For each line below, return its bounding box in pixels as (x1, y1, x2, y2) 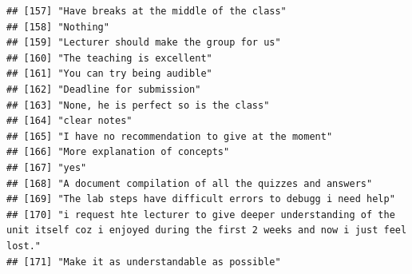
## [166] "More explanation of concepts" (6, 146, 230, 158)
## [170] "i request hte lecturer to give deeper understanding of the (6, 208, 395, 220)
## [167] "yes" (6, 161, 87, 173)
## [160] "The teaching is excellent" (6, 52, 212, 64)
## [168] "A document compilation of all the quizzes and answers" (6, 177, 373, 189)
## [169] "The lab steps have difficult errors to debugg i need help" (6, 193, 395, 205)
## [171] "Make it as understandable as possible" (6, 256, 281, 268)
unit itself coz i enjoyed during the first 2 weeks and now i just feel (6, 224, 407, 236)
